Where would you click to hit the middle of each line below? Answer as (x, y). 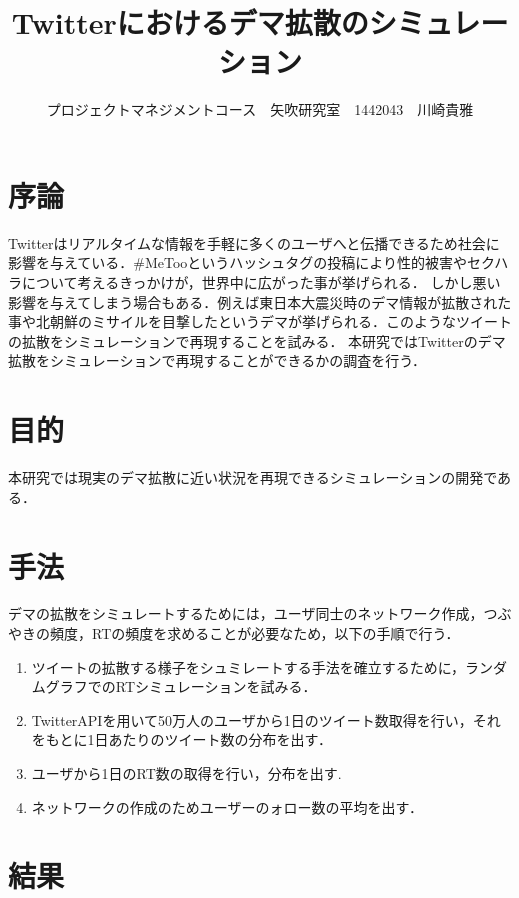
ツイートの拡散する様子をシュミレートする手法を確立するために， (248, 666)
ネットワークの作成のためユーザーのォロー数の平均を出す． (227, 806)
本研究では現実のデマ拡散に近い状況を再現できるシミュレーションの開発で (253, 477)
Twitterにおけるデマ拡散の (190, 22)
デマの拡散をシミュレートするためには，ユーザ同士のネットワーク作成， (246, 613)
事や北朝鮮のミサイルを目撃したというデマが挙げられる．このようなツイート (260, 321)
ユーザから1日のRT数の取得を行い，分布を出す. (186, 773)
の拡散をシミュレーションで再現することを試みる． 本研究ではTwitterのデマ (257, 340)
